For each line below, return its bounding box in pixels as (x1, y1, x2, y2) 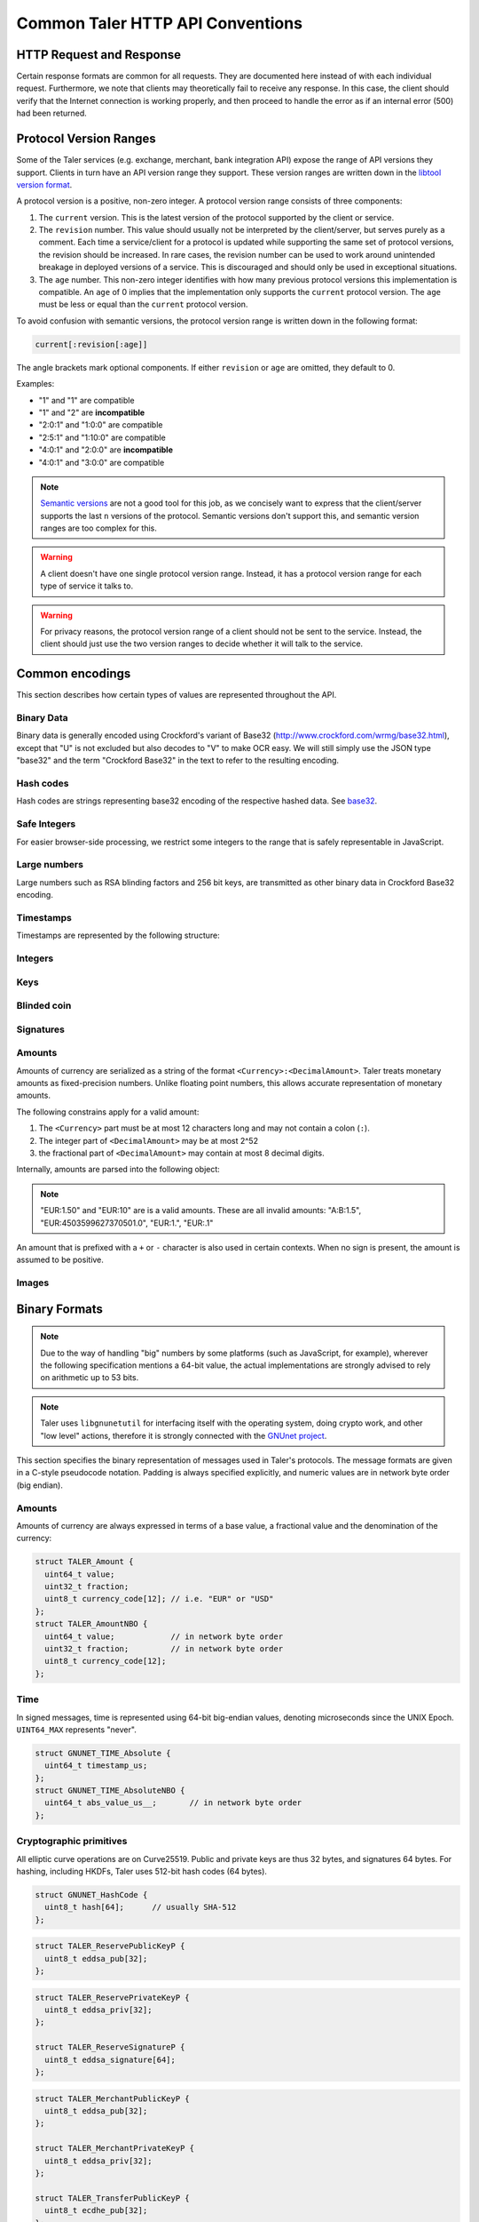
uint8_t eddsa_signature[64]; (44, 2054, 177, 2065)
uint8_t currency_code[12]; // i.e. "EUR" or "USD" (44, 1594, 274, 1604)
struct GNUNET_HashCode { (35, 1890, 148, 1899)
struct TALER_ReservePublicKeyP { (35, 1941, 185, 1951)
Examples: (16, 379, 55, 389)
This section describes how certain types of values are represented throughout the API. (16, 690, 337, 700)
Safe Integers (16, 818, 76, 830)
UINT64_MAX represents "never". (16, 1724, 137, 1735)
